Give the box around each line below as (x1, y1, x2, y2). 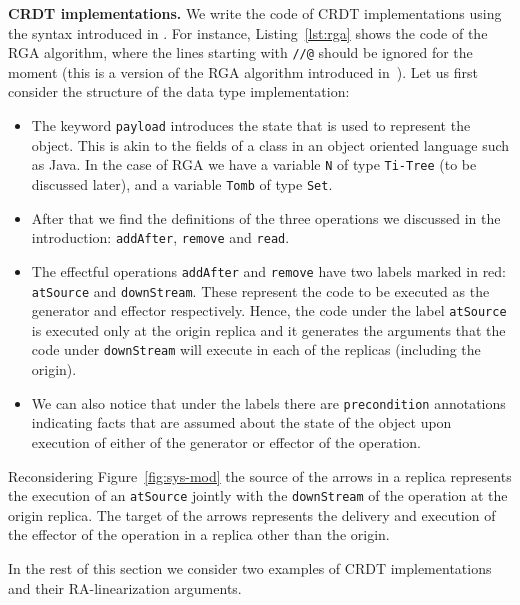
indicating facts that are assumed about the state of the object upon (31, 412, 452, 433)
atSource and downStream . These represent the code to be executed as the (31, 280, 490, 301)
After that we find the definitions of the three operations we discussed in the (31, 207, 501, 228)
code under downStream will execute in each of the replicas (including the (31, 339, 481, 360)
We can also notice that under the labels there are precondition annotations (31, 392, 506, 413)
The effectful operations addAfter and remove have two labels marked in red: (31, 260, 507, 281)
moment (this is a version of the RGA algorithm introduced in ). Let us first (8, 61, 479, 82)
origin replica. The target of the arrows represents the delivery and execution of (8, 504, 496, 525)
